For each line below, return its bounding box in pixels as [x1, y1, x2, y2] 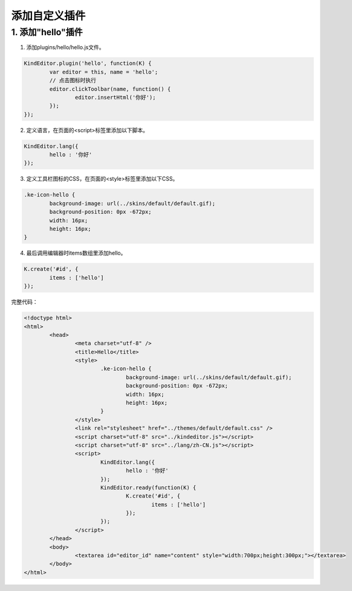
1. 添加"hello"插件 [11, 27, 83, 38]
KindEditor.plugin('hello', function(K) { [24, 60, 152, 67]
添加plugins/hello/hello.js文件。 [26, 44, 105, 51]
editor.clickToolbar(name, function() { [49, 85, 171, 92]
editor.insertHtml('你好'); [74, 94, 156, 101]
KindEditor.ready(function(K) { [100, 484, 197, 491]
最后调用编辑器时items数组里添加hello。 [26, 249, 126, 257]
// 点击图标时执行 [49, 77, 97, 84]
